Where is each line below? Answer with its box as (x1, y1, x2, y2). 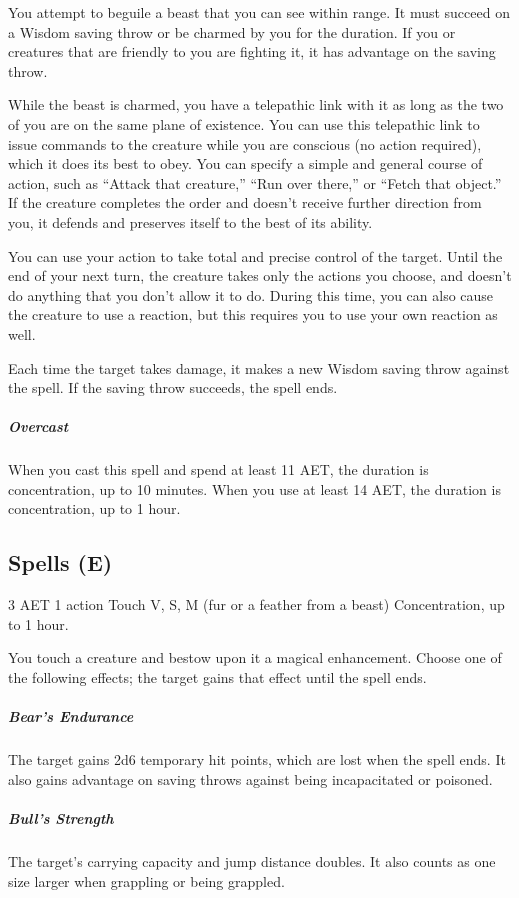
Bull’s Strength (8, 807, 114, 828)
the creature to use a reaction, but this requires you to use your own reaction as (8, 304, 498, 325)
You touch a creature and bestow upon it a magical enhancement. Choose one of (8, 647, 502, 668)
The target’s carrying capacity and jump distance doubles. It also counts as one (8, 850, 496, 871)
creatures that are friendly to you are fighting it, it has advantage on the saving (8, 41, 496, 62)
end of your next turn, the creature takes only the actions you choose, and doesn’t (8, 265, 512, 286)
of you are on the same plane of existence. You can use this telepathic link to (8, 113, 480, 134)
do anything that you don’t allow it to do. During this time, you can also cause (8, 284, 494, 305)
